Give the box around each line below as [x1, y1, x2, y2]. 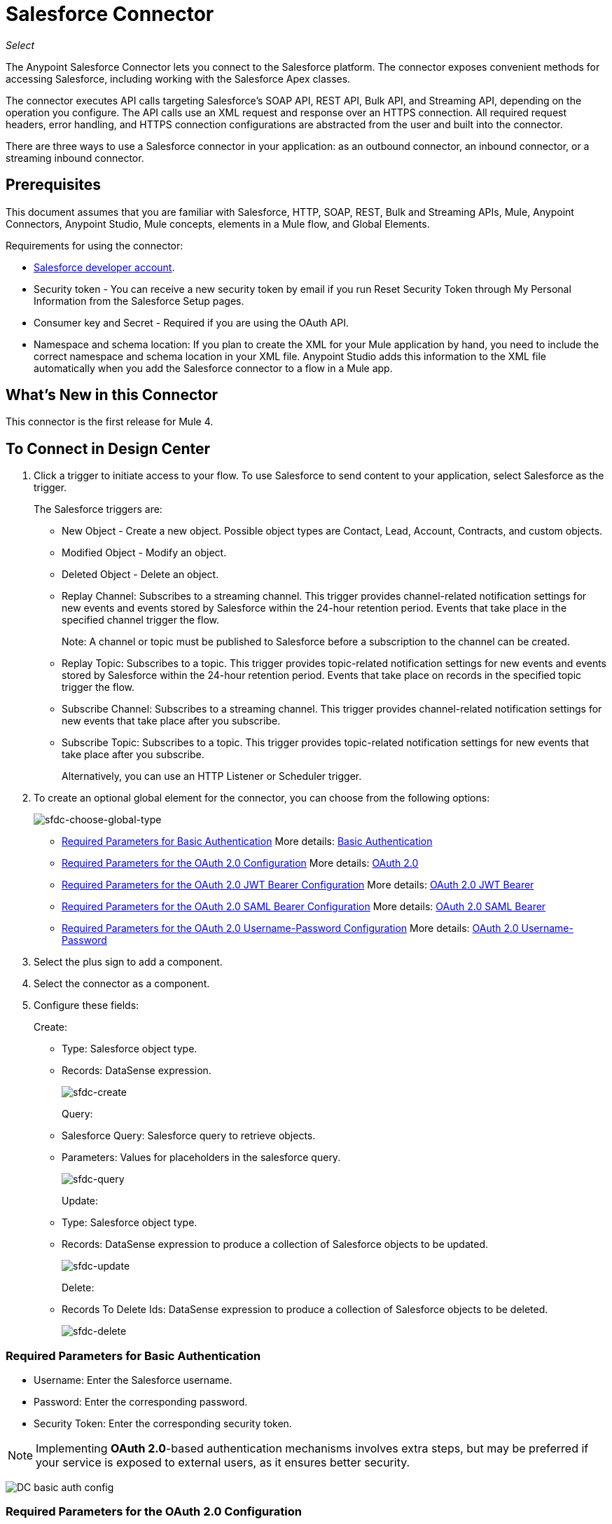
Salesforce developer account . [34, 261, 175, 273]
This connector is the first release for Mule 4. [6, 416, 214, 428]
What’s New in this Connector [6, 386, 218, 404]
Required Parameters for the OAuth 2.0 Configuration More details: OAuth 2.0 [62, 857, 419, 870]
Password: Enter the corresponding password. [34, 1396, 248, 1408]
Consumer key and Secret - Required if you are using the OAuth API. [34, 316, 349, 329]
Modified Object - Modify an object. [62, 547, 227, 559]
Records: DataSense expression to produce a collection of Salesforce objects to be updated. [62, 1238, 489, 1251]
